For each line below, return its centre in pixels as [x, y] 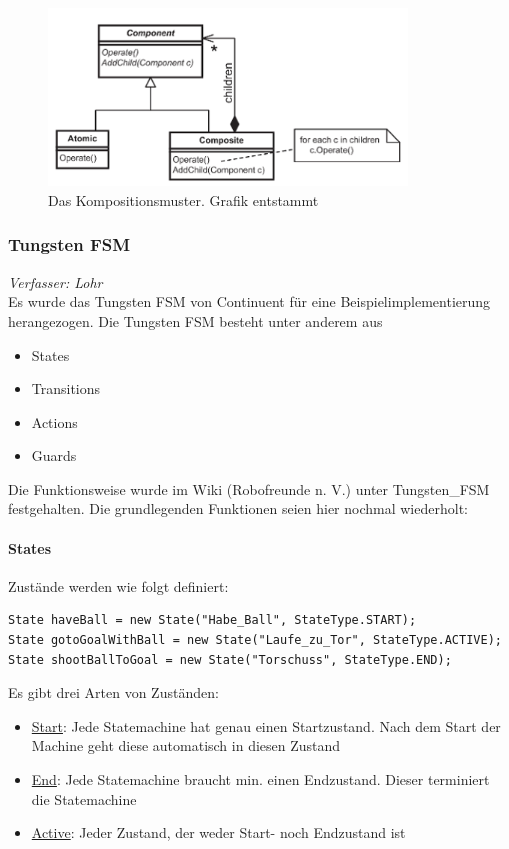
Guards [54, 455]
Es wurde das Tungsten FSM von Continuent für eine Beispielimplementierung [249, 301]
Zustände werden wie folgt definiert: [118, 585]
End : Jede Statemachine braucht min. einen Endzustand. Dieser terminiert [260, 779]
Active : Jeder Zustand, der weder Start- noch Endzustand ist [218, 832]
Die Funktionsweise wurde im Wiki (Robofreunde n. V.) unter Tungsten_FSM [249, 488]
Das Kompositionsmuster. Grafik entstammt [183, 199]
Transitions [66, 388]
